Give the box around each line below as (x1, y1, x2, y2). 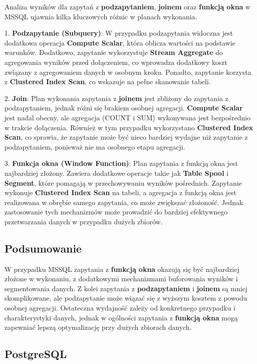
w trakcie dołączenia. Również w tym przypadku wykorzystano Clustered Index (4, 122, 253, 132)
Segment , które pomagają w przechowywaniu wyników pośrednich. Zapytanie (4, 177, 242, 188)
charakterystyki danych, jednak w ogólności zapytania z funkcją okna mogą (4, 312, 238, 322)
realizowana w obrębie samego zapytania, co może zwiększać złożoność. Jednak (4, 197, 243, 207)
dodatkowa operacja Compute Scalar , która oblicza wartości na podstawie (4, 37, 236, 48)
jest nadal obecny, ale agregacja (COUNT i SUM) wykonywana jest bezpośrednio (4, 112, 251, 122)
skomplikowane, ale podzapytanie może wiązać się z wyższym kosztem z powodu (4, 293, 247, 303)
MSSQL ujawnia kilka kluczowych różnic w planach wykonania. (4, 11, 197, 21)
